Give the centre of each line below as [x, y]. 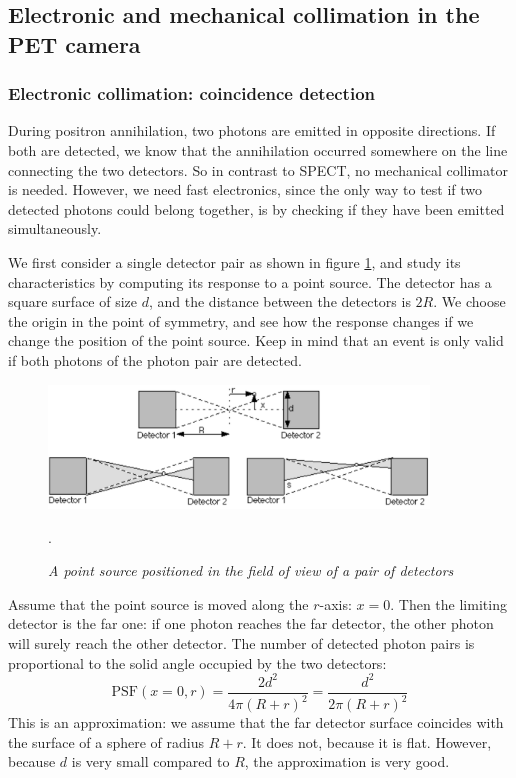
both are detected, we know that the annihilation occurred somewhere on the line [258, 149]
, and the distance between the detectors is [279, 301]
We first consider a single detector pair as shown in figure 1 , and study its [234, 261]
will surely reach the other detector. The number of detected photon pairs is [241, 642]
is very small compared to [150, 761]
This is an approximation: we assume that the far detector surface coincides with [256, 722]
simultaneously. [55, 228]
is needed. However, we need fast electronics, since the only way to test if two [245, 189]
